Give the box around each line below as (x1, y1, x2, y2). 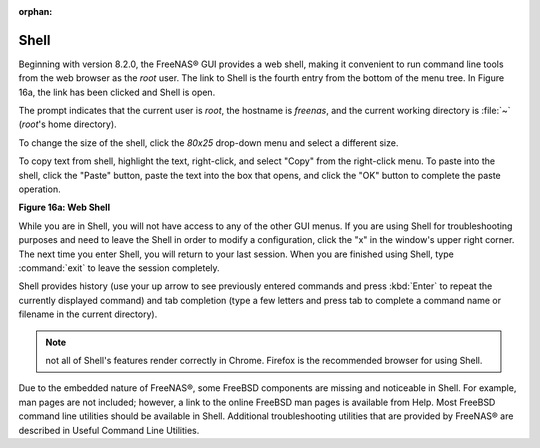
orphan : (18, 6, 53, 17)
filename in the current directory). (18, 308, 158, 320)
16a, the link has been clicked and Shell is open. (18, 86, 216, 98)
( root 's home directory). (18, 118, 117, 130)
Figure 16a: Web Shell (18, 201, 110, 214)
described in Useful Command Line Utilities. (18, 424, 200, 436)
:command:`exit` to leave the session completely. (18, 261, 220, 274)
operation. (18, 183, 61, 195)
